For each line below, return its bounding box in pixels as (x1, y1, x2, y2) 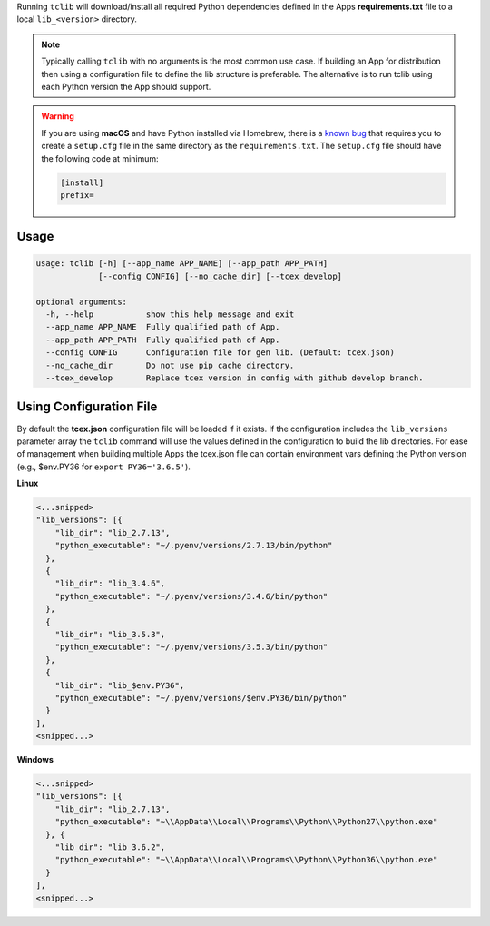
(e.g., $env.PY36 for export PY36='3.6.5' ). (16, 461, 191, 472)
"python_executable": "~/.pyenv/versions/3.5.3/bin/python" (54, 642, 328, 653)
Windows (16, 754, 54, 765)
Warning (41, 111, 74, 122)
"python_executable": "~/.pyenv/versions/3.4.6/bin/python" (54, 591, 328, 601)
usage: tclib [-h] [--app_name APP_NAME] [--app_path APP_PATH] (35, 259, 328, 269)
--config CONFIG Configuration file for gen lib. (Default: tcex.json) (45, 348, 395, 358)
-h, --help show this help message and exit (45, 310, 295, 320)
